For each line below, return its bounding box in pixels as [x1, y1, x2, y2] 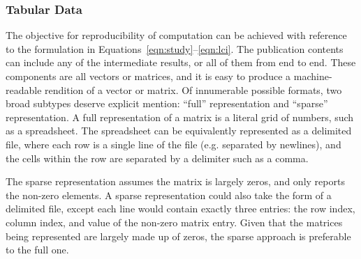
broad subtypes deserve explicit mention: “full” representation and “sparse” [6, 96, 328, 111]
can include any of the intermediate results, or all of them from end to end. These [6, 55, 356, 70]
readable [6, 82, 42, 97]
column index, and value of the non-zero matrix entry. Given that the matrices [6, 214, 343, 229]
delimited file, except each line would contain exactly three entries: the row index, [6, 201, 355, 216]
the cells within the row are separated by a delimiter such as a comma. [6, 150, 309, 165]
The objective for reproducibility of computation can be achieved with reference [6, 28, 347, 42]
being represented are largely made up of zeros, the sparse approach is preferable [6, 228, 351, 243]
